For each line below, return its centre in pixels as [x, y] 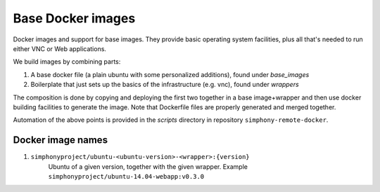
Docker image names [61, 140]
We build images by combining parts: [67, 62]
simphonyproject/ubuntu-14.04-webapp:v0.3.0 [126, 176]
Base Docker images [74, 18]
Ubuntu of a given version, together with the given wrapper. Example [148, 166]
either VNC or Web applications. [60, 48]
